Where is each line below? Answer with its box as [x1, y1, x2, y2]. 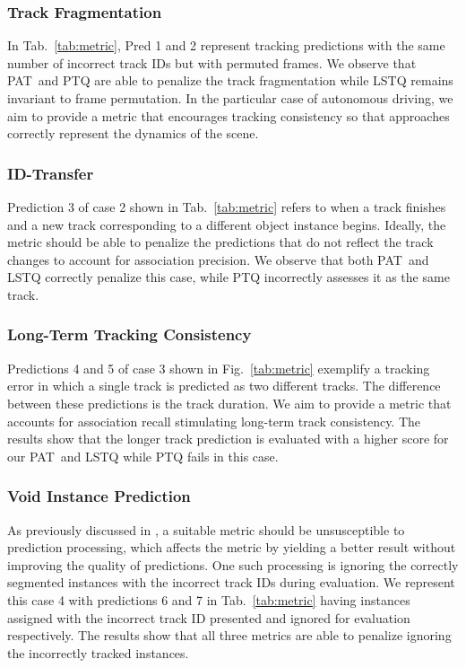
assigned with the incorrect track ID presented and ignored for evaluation [7, 608, 410, 627]
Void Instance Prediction [7, 485, 191, 507]
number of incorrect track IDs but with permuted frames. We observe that [7, 53, 417, 72]
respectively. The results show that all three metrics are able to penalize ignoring [7, 626, 452, 645]
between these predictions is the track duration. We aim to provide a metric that [7, 393, 452, 412]
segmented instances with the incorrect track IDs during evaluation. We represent [7, 573, 455, 592]
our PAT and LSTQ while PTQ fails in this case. [7, 446, 279, 465]
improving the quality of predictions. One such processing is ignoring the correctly [7, 555, 459, 574]
